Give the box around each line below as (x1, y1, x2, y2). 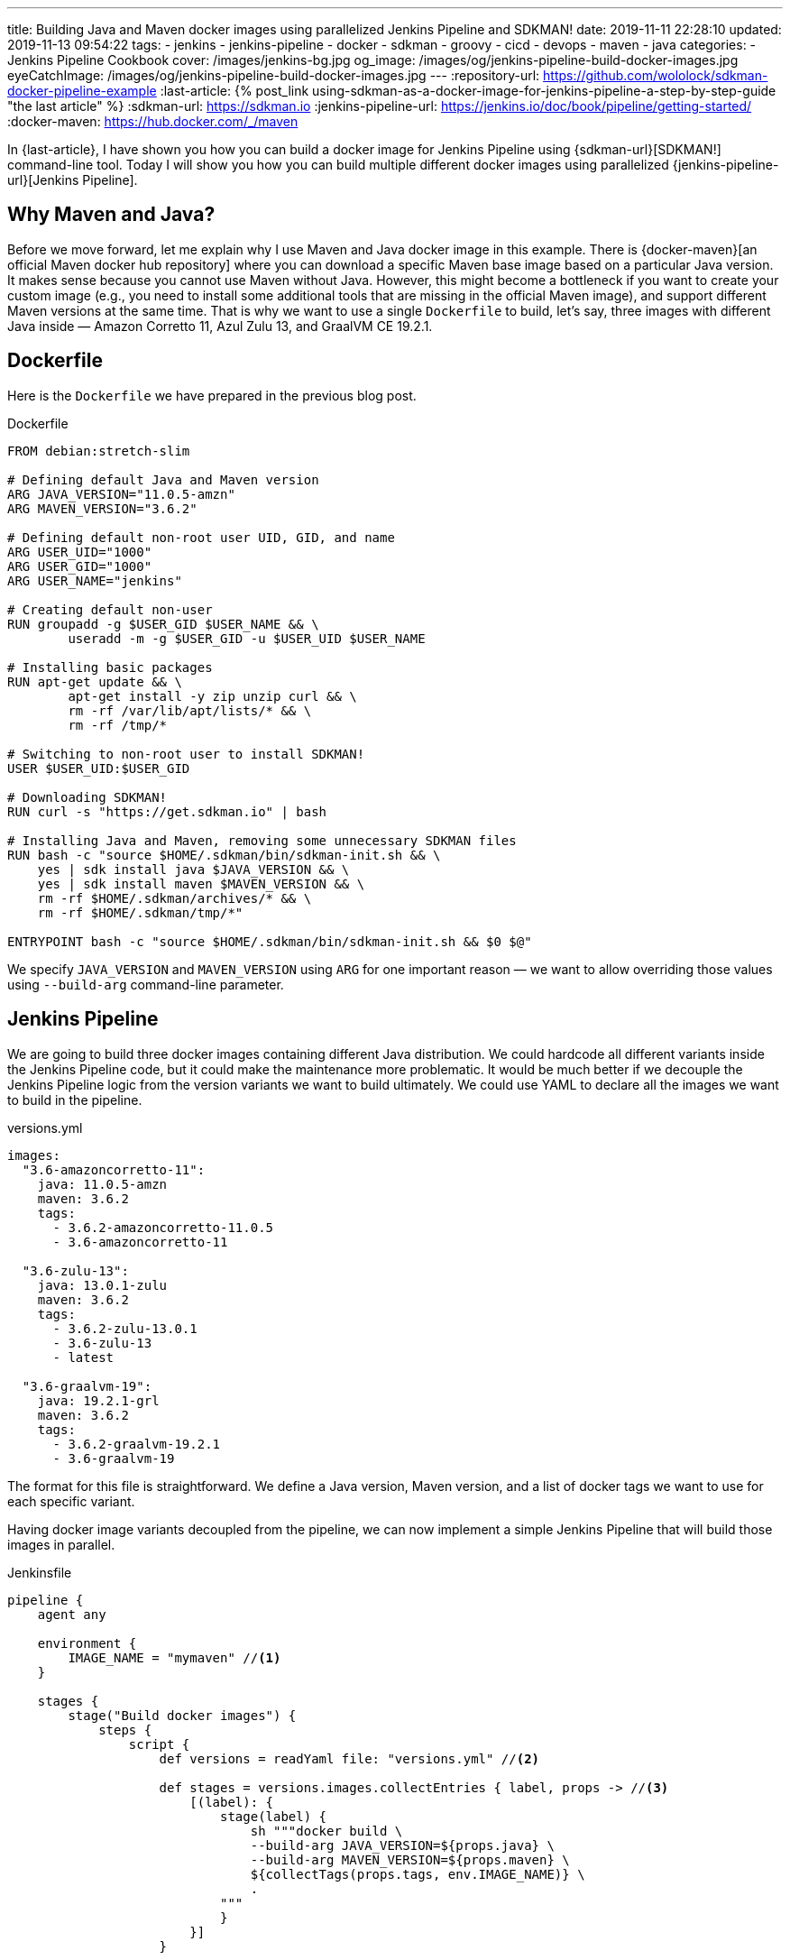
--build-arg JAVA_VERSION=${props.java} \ (250, 1837, 555, 1853)
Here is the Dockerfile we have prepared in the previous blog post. (7, 387, 417, 403)
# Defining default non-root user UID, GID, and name (7, 529, 395, 545)
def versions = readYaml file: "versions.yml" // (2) (159, 1751, 540, 1766)
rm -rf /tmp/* (68, 717, 168, 732)
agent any (37, 1606, 106, 1622)
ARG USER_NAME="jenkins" (7, 573, 182, 588)
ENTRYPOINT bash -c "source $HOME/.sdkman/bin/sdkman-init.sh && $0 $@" (7, 934, 532, 949)
